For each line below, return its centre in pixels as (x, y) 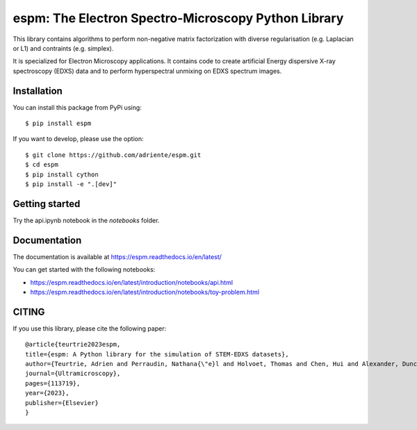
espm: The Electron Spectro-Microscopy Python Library (178, 18)
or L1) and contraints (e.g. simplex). (63, 48)
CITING (29, 312)
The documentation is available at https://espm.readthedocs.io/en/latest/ (117, 256)
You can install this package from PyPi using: (77, 107)
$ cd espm (42, 165)
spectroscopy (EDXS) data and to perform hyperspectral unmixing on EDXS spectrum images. (147, 71)
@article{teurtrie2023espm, (73, 345)
